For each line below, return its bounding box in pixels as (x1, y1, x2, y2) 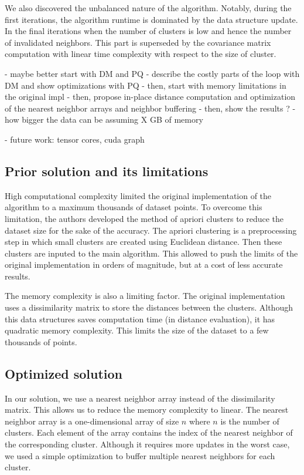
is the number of (220, 415, 279, 427)
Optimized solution (5, 364, 123, 382)
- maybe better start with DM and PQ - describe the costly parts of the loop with (5, 67, 300, 79)
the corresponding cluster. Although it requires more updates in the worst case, (5, 438, 290, 450)
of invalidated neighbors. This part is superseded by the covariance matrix (5, 36, 271, 48)
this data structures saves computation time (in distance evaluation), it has (5, 312, 275, 325)
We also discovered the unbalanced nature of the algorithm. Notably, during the (5, 2, 292, 14)
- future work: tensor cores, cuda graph (5, 133, 145, 145)
